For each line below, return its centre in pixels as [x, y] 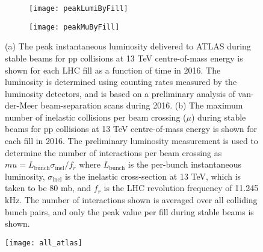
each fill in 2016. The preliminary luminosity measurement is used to [131, 141]
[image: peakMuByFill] [74, 27]
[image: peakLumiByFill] [79, 8]
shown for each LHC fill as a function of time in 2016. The [113, 70]
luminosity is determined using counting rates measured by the [121, 82]
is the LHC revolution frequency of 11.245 [181, 188]
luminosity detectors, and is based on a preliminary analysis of [120, 93]
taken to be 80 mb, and [48, 188]
